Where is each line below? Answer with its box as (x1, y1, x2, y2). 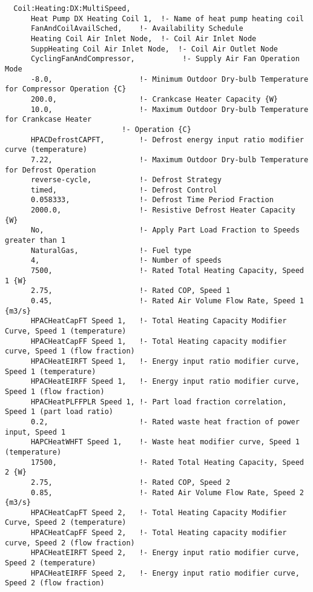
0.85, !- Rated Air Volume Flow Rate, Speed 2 (30, 488, 304, 497)
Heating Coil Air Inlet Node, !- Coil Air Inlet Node (30, 34, 257, 43)
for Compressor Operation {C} (5, 85, 127, 94)
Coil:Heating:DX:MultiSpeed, (13, 4, 131, 13)
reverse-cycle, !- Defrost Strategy (30, 176, 222, 185)
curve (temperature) (5, 145, 88, 154)
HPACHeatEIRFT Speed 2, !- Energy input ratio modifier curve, (30, 548, 300, 557)
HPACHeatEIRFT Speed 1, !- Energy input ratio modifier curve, (30, 357, 300, 366)
